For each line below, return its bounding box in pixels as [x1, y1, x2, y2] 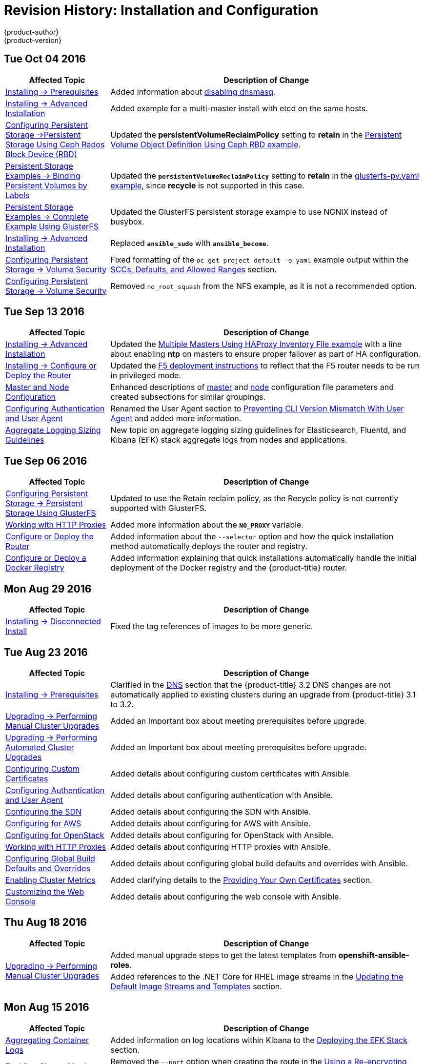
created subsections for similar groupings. [110, 392, 266, 402]
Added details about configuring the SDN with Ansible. [110, 806, 311, 817]
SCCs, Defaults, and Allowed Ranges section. [110, 264, 277, 274]
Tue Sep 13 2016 [4, 306, 85, 318]
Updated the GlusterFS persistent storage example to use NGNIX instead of [110, 206, 388, 217]
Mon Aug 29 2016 [4, 582, 92, 595]
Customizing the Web [5, 886, 84, 897]
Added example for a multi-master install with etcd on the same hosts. [110, 103, 368, 113]
